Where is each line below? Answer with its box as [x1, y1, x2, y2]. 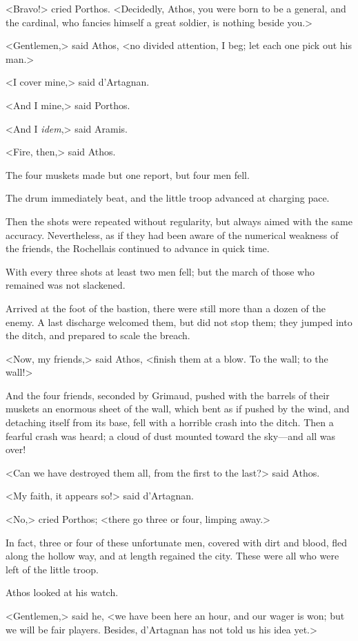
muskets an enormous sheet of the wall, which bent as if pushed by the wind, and [6, 401, 350, 416]
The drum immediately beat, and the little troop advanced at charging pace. [6, 191, 330, 205]
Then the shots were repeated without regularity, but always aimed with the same [6, 213, 352, 228]
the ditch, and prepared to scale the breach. [6, 328, 190, 343]
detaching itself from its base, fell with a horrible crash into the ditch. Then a [6, 415, 334, 430]
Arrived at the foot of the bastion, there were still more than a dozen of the [6, 300, 326, 315]
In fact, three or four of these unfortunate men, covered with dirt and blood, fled [6, 535, 348, 549]
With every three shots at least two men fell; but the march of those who [6, 264, 315, 278]
